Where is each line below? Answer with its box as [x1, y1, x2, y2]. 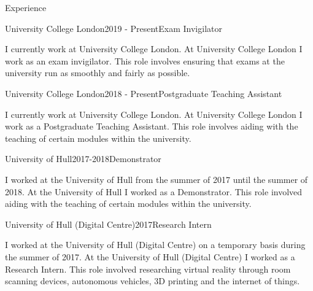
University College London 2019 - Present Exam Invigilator [5, 21, 222, 34]
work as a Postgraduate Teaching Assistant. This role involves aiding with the [5, 120, 298, 133]
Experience [5, 1, 47, 14]
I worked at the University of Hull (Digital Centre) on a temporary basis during [5, 238, 306, 251]
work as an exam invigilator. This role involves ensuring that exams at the [5, 54, 285, 67]
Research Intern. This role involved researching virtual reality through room [5, 262, 291, 275]
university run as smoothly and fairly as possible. [5, 66, 190, 79]
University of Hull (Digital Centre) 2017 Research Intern [5, 217, 212, 230]
